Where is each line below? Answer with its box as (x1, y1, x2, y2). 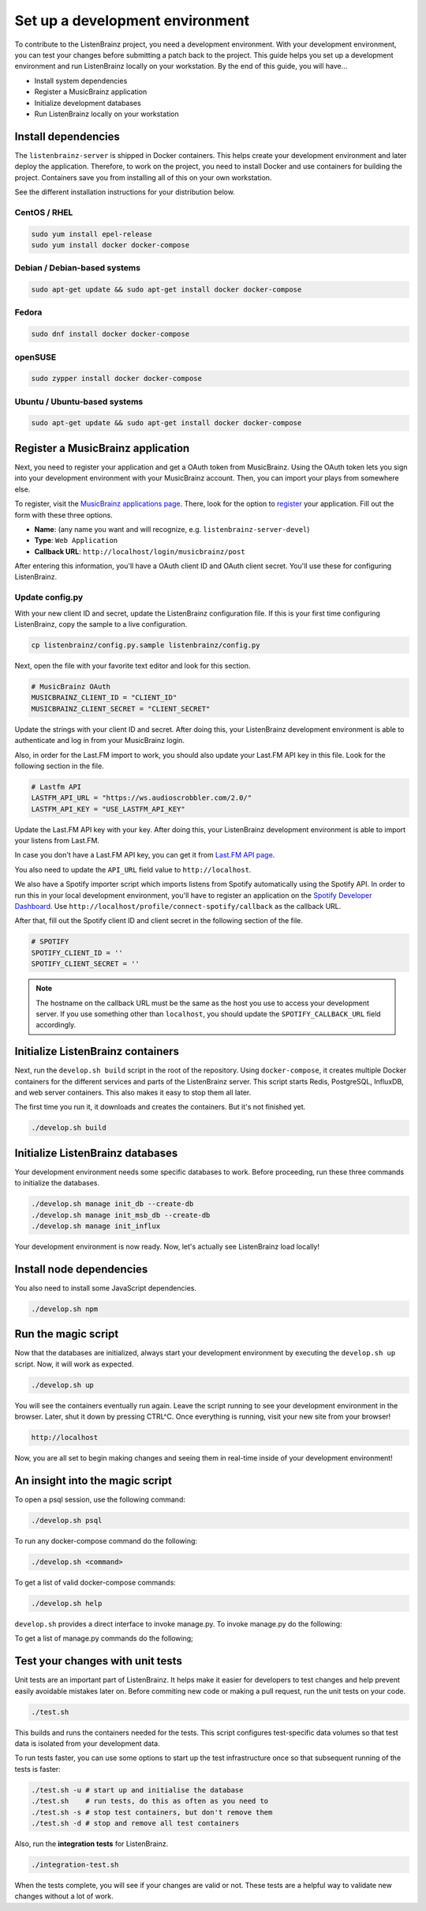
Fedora (14, 307, 43, 318)
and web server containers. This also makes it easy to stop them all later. (14, 1087, 252, 1097)
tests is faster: (14, 1764, 61, 1773)
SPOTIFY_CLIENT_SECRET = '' (31, 959, 140, 968)
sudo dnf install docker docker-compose (31, 330, 189, 339)
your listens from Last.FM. (14, 836, 100, 846)
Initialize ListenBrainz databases (14, 1146, 178, 1159)
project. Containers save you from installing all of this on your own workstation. (14, 172, 272, 182)
